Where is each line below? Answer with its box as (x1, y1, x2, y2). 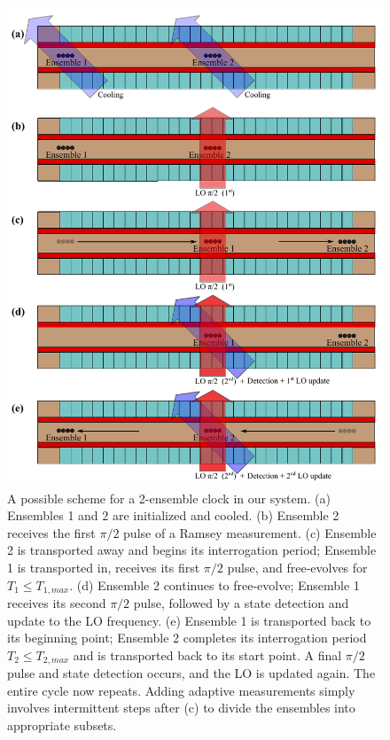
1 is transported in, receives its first (7, 557, 200, 576)
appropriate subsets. (7, 716, 117, 735)
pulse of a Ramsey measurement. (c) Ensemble (123, 523, 377, 541)
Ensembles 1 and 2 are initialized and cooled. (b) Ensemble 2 (7, 506, 339, 525)
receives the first (7, 523, 96, 541)
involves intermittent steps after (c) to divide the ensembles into (7, 698, 355, 717)
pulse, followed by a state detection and (133, 594, 349, 612)
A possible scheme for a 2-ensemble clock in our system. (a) (7, 488, 331, 507)
